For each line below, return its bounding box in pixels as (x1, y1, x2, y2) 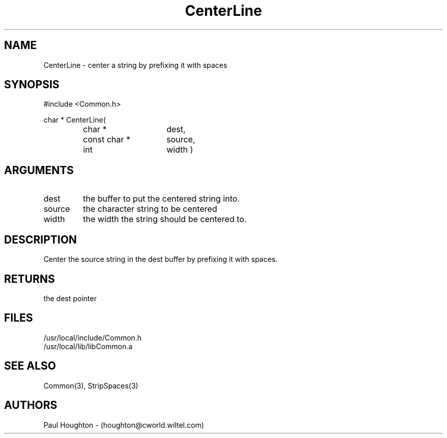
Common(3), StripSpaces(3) (43, 381, 138, 390)
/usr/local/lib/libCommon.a (43, 342, 133, 351)
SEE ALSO (4, 359, 56, 373)
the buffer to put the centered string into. (83, 193, 240, 204)
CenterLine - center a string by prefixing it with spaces (43, 60, 228, 69)
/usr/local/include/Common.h (43, 333, 142, 342)
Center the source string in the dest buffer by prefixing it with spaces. (43, 255, 278, 264)
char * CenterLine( (43, 115, 106, 125)
